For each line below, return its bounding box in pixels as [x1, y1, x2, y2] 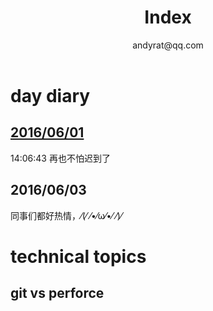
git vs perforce [10, 285, 105, 302]
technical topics [10, 245, 147, 268]
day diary [10, 84, 91, 107]
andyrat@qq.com [132, 39, 204, 51]
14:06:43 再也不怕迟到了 [10, 152, 111, 164]
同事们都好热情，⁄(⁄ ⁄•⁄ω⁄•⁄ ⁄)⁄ [10, 209, 123, 221]
